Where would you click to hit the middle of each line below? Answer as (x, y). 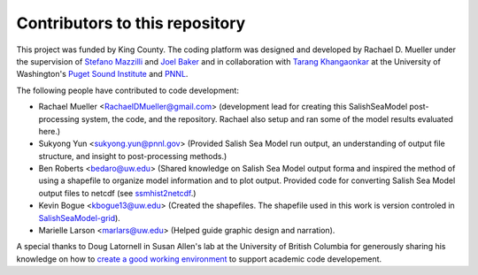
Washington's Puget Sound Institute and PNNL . (102, 74)
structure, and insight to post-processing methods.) (133, 156)
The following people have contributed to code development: (127, 90)
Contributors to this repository (131, 23)
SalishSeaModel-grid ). (80, 218)
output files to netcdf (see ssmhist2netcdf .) (117, 193)
